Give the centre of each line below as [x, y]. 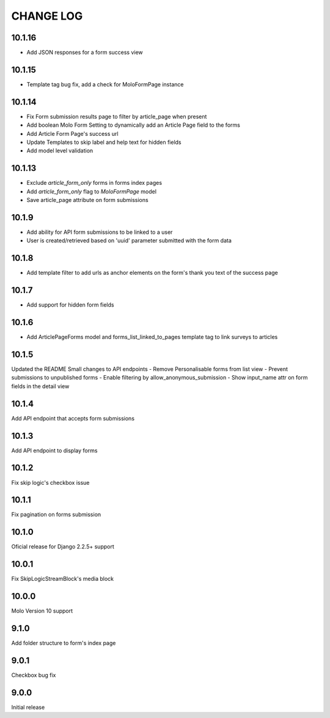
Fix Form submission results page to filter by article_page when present [117, 116]
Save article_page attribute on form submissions [88, 200]
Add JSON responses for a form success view [85, 53]
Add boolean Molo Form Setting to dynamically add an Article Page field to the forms [134, 125]
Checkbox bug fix [34, 675]
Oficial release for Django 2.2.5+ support [63, 547]
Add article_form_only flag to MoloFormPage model [92, 191]
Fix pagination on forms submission [56, 515]
